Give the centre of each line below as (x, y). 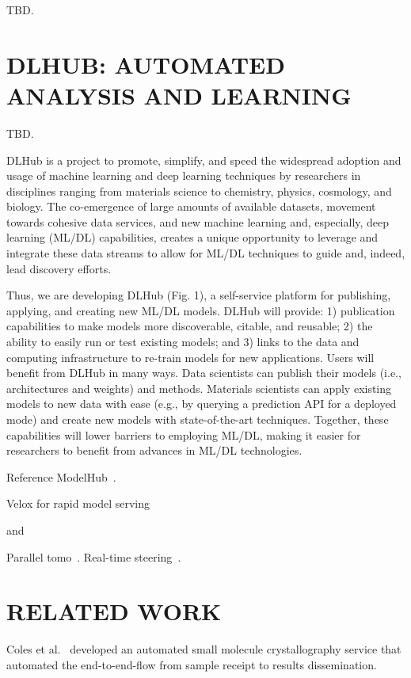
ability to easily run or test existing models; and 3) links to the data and (183, 342)
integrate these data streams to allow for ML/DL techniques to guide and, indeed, (206, 253)
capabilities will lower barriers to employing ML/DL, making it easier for (184, 434)
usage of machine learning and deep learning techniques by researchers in (184, 175)
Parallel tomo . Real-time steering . (94, 556)
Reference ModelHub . (61, 476)
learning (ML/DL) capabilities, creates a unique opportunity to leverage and (192, 237)
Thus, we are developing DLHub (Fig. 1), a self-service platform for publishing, (199, 295)
